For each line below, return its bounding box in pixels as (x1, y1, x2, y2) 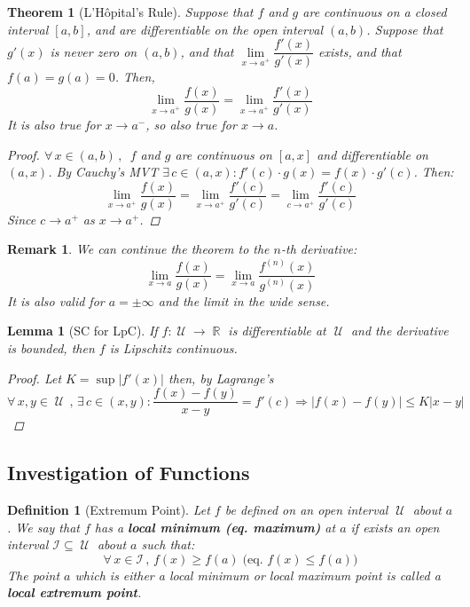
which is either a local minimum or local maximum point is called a (74, 565, 441, 584)
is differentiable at (228, 321, 326, 340)
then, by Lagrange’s (168, 368, 274, 387)
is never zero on (50, 42, 137, 60)
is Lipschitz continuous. (109, 338, 238, 357)
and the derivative (350, 321, 449, 340)
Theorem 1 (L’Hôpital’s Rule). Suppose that (7, 3, 254, 20)
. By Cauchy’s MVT (48, 162, 159, 181)
